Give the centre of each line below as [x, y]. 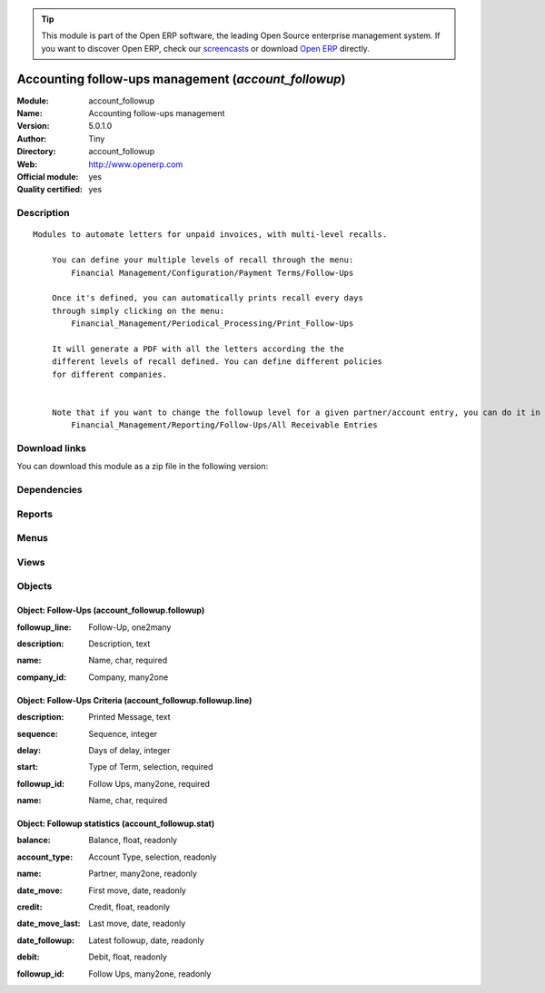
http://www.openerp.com [136, 164]
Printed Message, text [130, 717]
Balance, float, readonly [133, 841]
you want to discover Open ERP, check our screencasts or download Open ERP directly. [205, 48]
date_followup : [45, 940]
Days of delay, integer [129, 750]
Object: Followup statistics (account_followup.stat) [116, 824]
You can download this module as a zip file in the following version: [143, 467]
